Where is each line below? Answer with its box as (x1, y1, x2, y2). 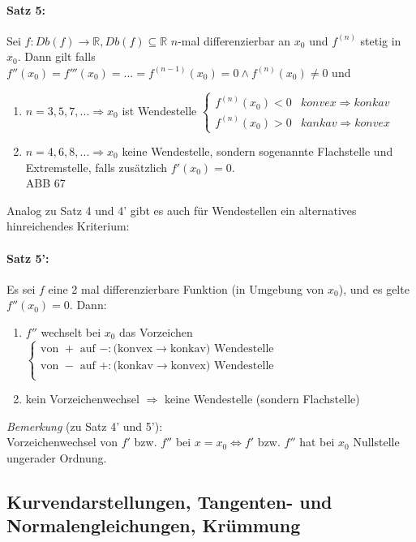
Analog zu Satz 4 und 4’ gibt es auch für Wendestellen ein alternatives (6, 201, 357, 218)
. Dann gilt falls (17, 48, 96, 65)
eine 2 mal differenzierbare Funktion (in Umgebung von (48, 280, 324, 297)
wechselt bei (41, 323, 101, 340)
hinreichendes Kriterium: (6, 217, 130, 234)
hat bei (299, 433, 335, 450)
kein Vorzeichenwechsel (25, 390, 139, 407)
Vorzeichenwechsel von (6, 433, 118, 450)
